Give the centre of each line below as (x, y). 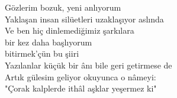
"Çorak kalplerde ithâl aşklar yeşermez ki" (81, 88)
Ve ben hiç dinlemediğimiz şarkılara (70, 30)
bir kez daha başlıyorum (49, 42)
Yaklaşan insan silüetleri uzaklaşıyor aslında (84, 19)
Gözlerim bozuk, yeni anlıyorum (63, 7)
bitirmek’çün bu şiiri (42, 53)
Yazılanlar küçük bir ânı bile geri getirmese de (89, 65)
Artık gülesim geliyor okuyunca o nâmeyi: (81, 76)
